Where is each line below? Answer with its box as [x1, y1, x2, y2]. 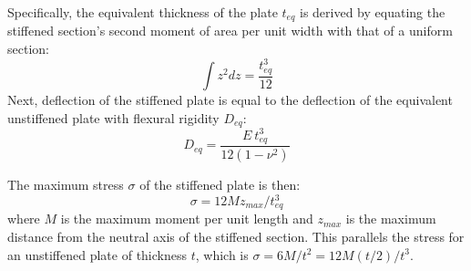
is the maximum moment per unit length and [60, 209, 313, 228]
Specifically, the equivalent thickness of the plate [7, 3, 278, 21]
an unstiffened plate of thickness [7, 245, 188, 264]
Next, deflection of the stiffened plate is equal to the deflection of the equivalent [7, 90, 453, 109]
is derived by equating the [300, 3, 445, 21]
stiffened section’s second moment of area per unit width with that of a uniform [7, 21, 453, 40]
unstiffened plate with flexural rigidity [7, 108, 220, 127]
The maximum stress [7, 174, 124, 193]
